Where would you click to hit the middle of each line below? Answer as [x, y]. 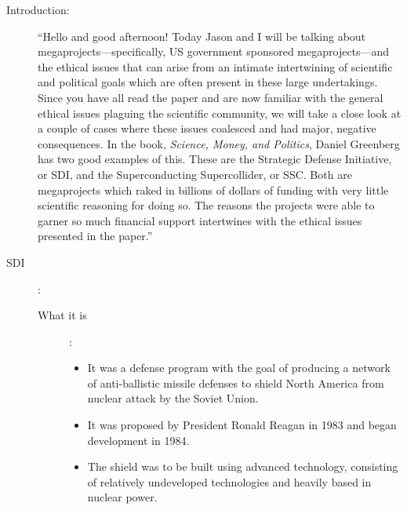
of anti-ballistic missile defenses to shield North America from [236, 382]
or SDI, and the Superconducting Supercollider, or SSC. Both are [195, 174]
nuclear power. [122, 497]
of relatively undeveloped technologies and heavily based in [229, 481]
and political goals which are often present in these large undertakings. [208, 82]
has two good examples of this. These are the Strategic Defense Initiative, [215, 159]
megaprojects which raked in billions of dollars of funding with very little [213, 189]
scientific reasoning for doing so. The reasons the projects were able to [206, 205]
